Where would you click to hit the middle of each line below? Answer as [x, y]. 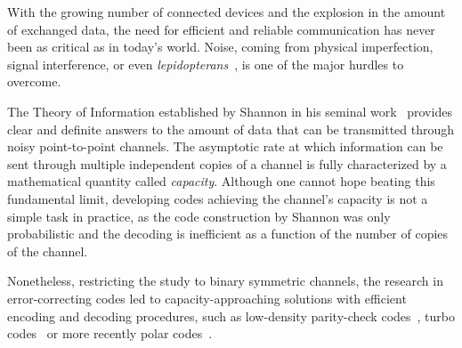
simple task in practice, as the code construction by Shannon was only [199, 216]
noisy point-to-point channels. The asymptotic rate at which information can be [225, 146]
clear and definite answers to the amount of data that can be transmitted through [231, 129]
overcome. [34, 81]
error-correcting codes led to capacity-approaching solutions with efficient [207, 298]
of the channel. [48, 251]
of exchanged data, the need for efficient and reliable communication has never [221, 29]
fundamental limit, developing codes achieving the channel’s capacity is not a [218, 198]
